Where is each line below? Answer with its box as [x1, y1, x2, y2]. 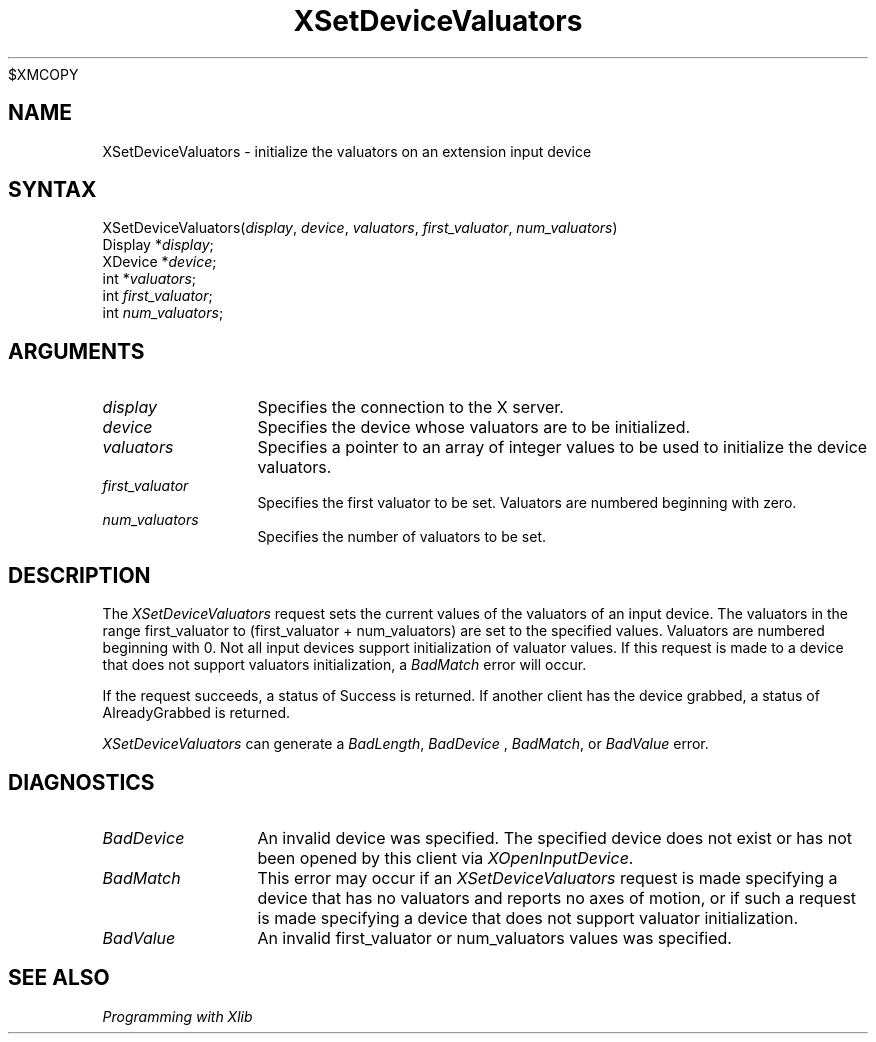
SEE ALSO [8, 965, 110, 991]
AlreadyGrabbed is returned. [102, 704, 291, 722]
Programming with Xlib [102, 1007, 253, 1025]
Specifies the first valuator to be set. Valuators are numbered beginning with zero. [257, 494, 797, 512]
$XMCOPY [8, 65, 79, 83]
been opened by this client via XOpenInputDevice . [257, 847, 634, 868]
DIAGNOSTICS [8, 769, 155, 795]
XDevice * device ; [102, 253, 217, 271]
